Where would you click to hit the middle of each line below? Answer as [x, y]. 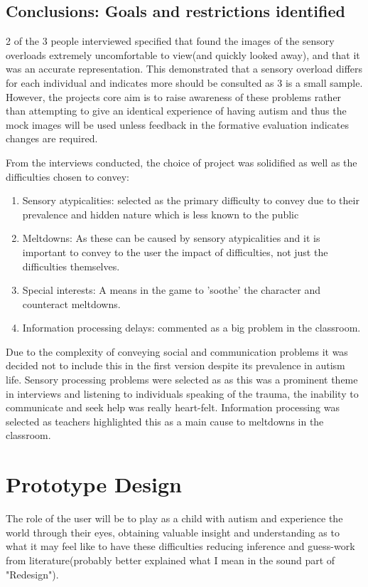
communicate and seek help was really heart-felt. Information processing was [173, 407]
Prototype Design [94, 484]
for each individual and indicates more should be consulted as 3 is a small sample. [184, 82]
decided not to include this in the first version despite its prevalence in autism [175, 365]
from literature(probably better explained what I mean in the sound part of [171, 560]
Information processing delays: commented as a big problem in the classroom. [191, 328]
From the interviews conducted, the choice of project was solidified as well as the [182, 162]
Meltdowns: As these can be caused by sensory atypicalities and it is [171, 238]
